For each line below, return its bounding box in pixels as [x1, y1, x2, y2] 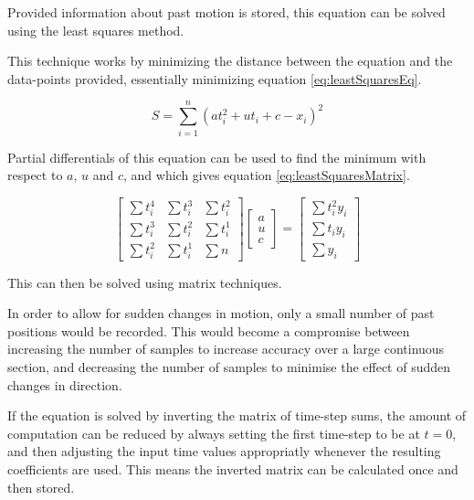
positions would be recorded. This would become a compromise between [7, 321, 410, 340]
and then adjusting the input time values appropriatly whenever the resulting [7, 441, 441, 461]
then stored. [7, 477, 75, 496]
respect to [7, 165, 63, 185]
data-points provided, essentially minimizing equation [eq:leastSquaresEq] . [7, 69, 422, 88]
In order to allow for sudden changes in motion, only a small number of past [7, 303, 435, 323]
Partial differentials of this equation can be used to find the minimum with [7, 147, 427, 166]
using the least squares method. [7, 20, 184, 39]
